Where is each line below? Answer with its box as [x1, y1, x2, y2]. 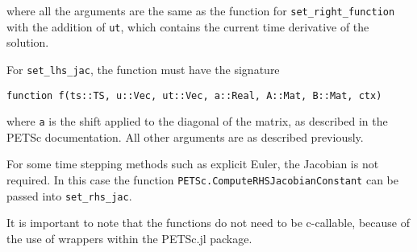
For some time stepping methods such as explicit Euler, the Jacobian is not [6, 155, 379, 172]
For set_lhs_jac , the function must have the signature [6, 60, 280, 77]
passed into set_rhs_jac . [6, 187, 132, 204]
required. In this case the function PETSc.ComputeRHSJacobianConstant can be [6, 171, 398, 188]
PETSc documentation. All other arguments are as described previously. [6, 128, 364, 145]
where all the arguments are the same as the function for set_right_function [6, 2, 395, 19]
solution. [6, 34, 49, 51]
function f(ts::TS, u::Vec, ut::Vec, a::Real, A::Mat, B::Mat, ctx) [6, 89, 382, 101]
